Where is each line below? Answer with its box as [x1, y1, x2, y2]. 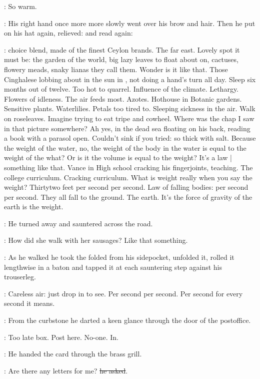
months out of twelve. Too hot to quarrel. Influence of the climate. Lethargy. [4, 84, 238, 94]
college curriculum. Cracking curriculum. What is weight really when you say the [4, 172, 252, 182]
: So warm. [4, 1, 37, 11]
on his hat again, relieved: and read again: [4, 28, 133, 38]
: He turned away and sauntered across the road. [4, 218, 153, 228]
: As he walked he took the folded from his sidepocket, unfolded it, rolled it [4, 252, 234, 262]
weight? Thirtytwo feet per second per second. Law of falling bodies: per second [4, 182, 248, 192]
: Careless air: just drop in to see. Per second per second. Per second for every [4, 288, 243, 298]
